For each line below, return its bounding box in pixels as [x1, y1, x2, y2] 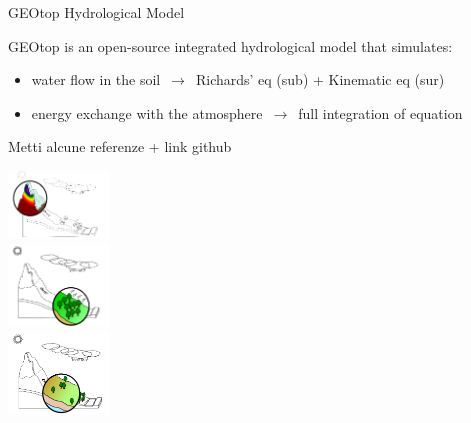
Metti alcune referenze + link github [8, 136, 232, 157]
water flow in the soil [31, 69, 161, 90]
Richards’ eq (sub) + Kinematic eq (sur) [195, 69, 445, 90]
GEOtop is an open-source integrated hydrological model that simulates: [8, 35, 453, 56]
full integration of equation [298, 102, 463, 123]
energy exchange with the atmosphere [31, 102, 263, 123]
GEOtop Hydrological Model [8, 2, 185, 22]
